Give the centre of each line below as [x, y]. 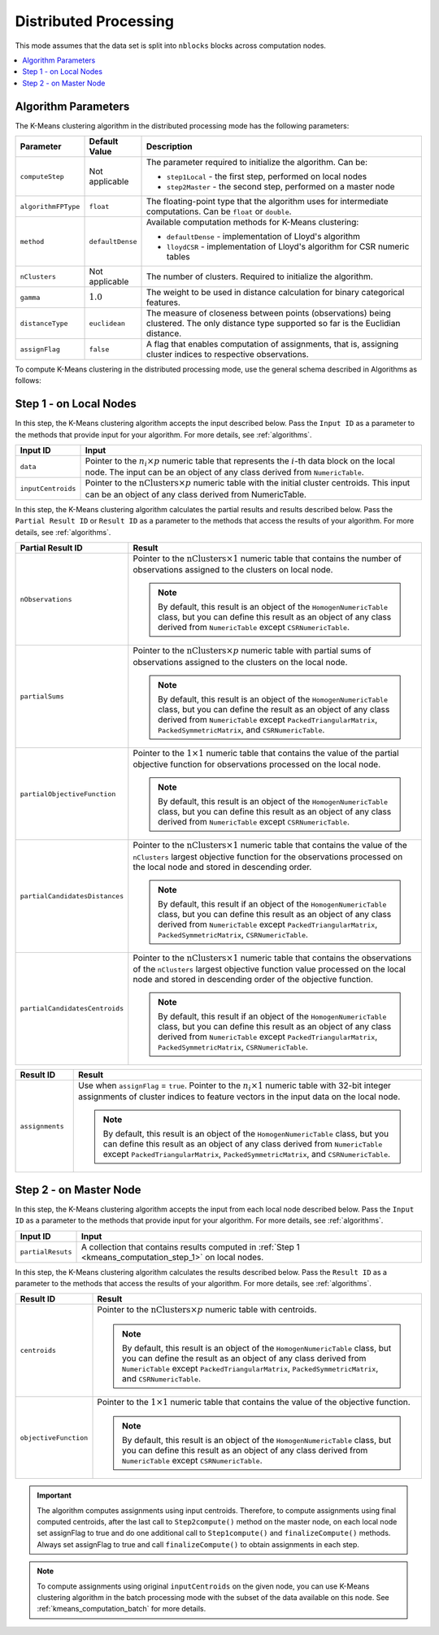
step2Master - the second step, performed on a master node [281, 187]
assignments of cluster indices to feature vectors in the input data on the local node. [239, 1097]
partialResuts [46, 1252]
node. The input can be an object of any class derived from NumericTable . [225, 472]
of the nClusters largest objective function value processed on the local [269, 969]
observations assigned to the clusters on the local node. [240, 662]
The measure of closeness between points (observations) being [269, 313]
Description [170, 146]
